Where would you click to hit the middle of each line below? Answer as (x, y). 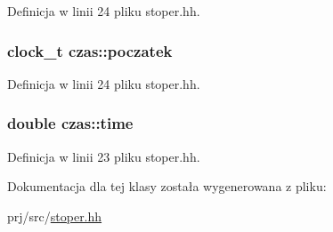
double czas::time (70, 123)
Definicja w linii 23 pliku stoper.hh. (104, 156)
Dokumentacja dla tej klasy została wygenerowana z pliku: (167, 186)
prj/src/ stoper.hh (55, 216)
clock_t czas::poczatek (90, 50)
